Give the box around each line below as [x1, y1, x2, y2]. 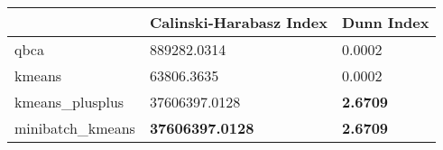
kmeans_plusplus [14, 91, 125, 112]
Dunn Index [341, 12, 429, 33]
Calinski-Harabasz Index [149, 12, 328, 33]
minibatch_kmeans [14, 117, 135, 138]
